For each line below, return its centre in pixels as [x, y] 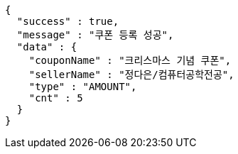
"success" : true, [68, 21]
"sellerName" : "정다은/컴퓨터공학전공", [131, 75]
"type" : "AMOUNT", [83, 87]
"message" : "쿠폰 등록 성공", [95, 35]
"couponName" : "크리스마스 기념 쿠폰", [130, 60]
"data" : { [47, 47]
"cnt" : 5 [56, 98]
